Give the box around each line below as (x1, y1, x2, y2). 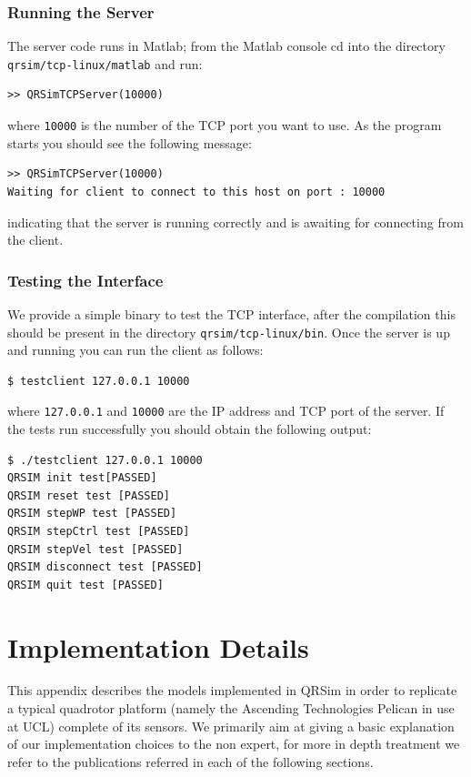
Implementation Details (7, 628, 309, 665)
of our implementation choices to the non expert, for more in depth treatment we (7, 734, 460, 753)
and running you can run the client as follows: (7, 340, 264, 359)
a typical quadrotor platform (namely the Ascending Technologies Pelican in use (7, 699, 455, 718)
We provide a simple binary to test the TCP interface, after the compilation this (7, 304, 456, 323)
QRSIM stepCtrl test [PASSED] (7, 524, 190, 538)
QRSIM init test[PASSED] (7, 471, 157, 485)
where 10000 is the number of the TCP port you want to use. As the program (7, 116, 442, 135)
